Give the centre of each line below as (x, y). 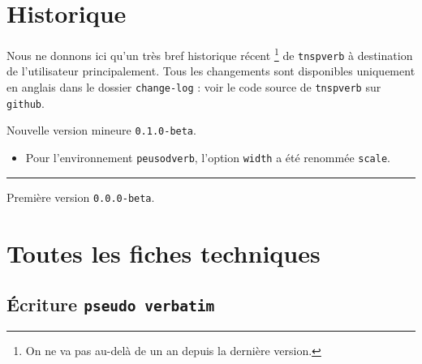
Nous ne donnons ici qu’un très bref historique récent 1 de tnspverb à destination (210, 54)
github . (26, 103)
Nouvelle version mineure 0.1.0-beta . (101, 130)
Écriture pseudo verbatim (111, 304)
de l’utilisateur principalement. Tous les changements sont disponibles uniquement (211, 71)
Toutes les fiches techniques (164, 253)
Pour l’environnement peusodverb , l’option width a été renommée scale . (208, 157)
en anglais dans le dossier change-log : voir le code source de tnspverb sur (194, 87)
